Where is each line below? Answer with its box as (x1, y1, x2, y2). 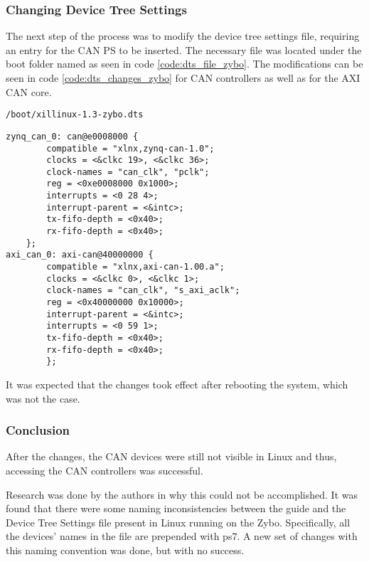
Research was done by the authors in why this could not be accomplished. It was (6, 487, 358, 502)
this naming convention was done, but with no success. (6, 542, 245, 557)
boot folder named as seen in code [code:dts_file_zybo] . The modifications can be (6, 56, 363, 71)
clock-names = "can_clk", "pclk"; (46, 166, 210, 177)
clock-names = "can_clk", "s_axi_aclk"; (46, 285, 240, 296)
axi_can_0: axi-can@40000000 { (6, 250, 154, 260)
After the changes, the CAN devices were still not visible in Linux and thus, (6, 449, 337, 464)
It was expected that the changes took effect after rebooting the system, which (6, 376, 348, 391)
